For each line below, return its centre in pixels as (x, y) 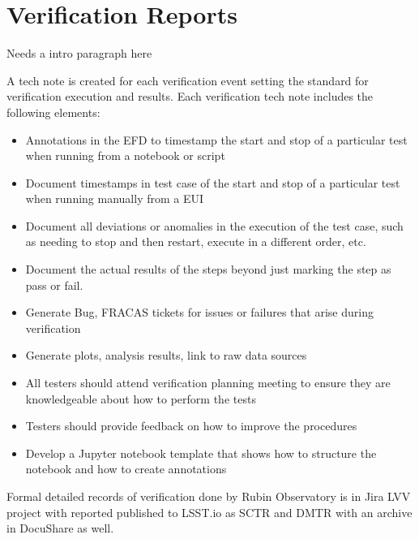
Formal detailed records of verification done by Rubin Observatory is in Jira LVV (209, 496)
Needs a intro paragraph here (79, 53)
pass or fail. (54, 285)
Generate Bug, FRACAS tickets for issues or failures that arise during (199, 312)
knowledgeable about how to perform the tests (141, 398)
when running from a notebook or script (125, 155)
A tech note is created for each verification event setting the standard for (188, 80)
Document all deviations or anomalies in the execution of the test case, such (214, 225)
